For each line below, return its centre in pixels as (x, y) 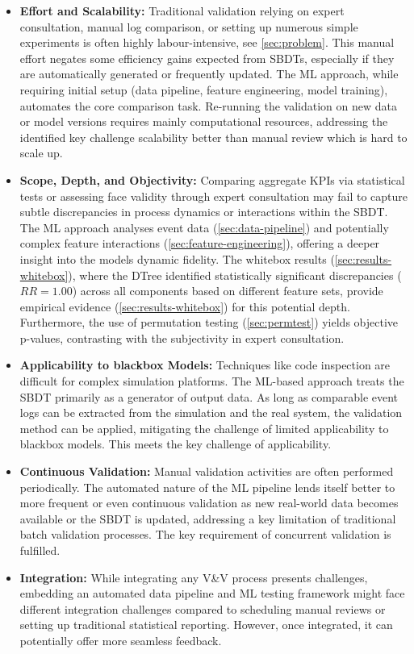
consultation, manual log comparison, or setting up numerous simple (189, 26)
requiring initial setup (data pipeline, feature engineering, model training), (204, 89)
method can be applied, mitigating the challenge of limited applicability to (204, 428)
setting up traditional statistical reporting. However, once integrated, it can (206, 625)
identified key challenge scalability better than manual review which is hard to (213, 137)
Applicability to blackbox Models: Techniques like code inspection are (205, 365)
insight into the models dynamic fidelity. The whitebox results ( (177, 258)
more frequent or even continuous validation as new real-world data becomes (209, 503)
